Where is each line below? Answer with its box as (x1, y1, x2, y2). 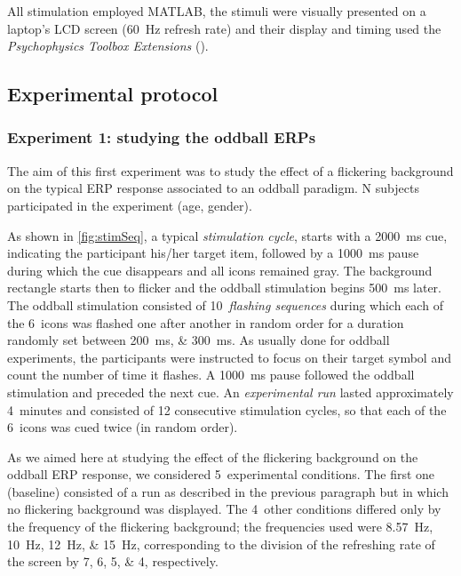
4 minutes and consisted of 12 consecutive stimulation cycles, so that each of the (7, 400, 447, 419)
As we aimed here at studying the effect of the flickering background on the (7, 447, 418, 466)
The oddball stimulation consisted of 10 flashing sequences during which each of (7, 295, 443, 314)
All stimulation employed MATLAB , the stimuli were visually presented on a (7, 2, 426, 20)
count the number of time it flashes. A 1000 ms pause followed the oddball (7, 365, 415, 384)
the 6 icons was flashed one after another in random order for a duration (7, 313, 404, 332)
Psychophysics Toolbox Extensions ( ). (7, 36, 209, 55)
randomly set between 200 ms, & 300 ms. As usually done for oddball (7, 331, 390, 349)
